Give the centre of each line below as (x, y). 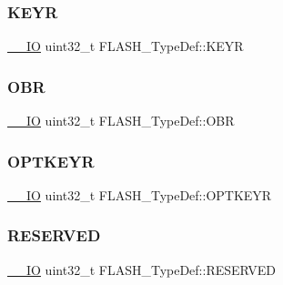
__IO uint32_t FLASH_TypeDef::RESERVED (142, 269)
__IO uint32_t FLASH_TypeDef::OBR (121, 121)
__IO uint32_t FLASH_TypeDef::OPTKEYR (140, 194)
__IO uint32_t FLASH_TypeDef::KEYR (126, 46)
